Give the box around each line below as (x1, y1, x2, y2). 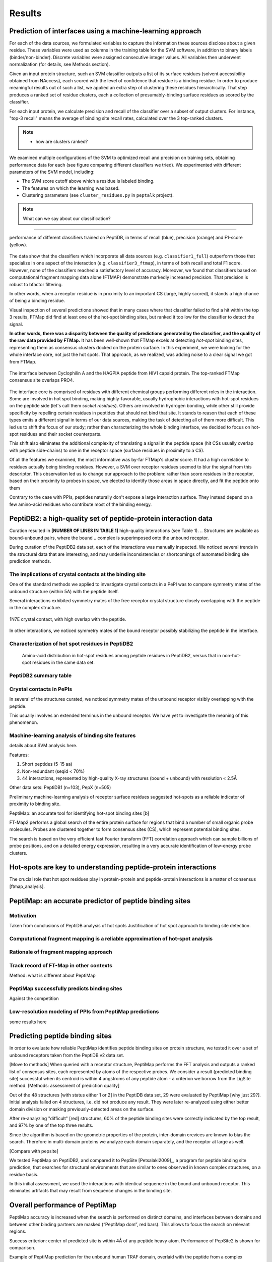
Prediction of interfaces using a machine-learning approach (9, 27, 201, 35)
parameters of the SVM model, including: (9, 169, 95, 175)
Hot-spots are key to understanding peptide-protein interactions (9, 863, 217, 872)
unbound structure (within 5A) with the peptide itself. (9, 588, 119, 594)
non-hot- (222, 653, 241, 659)
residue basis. (9, 1171, 39, 1177)
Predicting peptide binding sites (9, 1032, 112, 1040)
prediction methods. (9, 558, 51, 564)
